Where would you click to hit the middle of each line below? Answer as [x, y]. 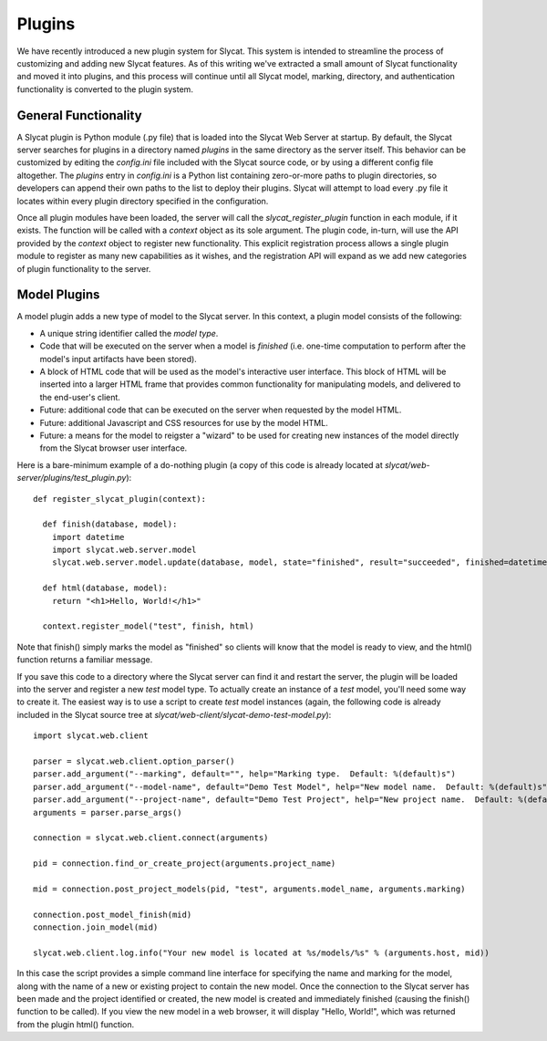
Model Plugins [58, 295]
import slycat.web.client [91, 736]
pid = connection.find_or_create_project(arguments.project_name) [185, 864]
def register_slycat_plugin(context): [120, 499]
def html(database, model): [105, 588]
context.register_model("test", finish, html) [148, 626]
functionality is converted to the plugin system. [105, 89]
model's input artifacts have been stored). [119, 359]
